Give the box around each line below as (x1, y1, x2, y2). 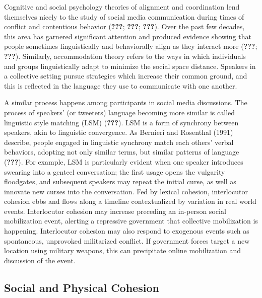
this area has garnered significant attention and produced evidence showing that (4, 31, 251, 41)
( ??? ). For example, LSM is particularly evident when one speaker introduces (4, 156, 243, 167)
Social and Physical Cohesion (4, 279, 159, 295)
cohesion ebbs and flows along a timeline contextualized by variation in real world (4, 196, 256, 206)
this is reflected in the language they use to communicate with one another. (4, 80, 237, 91)
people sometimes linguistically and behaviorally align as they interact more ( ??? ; (4, 41, 257, 51)
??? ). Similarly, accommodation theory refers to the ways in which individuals (4, 50, 246, 61)
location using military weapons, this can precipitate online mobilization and (4, 245, 241, 256)
